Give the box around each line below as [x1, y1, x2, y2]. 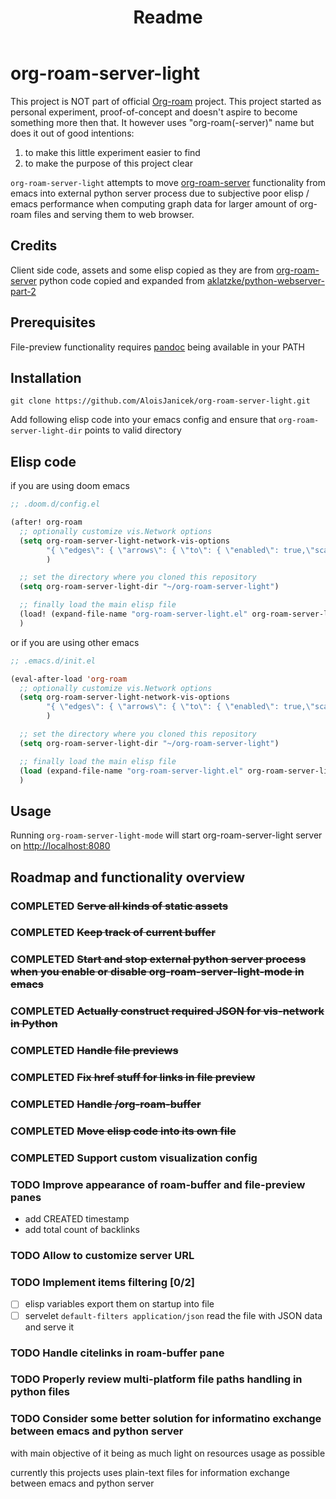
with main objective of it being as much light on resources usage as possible [10, 1447, 326, 1459]
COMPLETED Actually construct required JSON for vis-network [10, 1004, 325, 1018]
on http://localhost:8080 [10, 840, 111, 852]
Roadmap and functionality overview [10, 869, 246, 886]
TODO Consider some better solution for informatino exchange [10, 1412, 322, 1426]
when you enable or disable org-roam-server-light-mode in [10, 965, 305, 979]
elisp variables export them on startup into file [24, 1298, 215, 1310]
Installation [10, 369, 82, 386]
